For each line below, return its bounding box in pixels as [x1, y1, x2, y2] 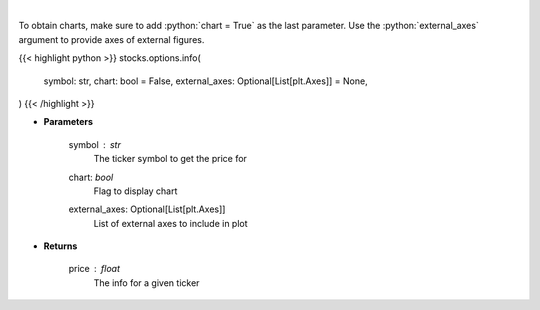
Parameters [43, 116, 94, 128]
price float [68, 263, 120, 275]
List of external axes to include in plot [93, 217, 249, 229]
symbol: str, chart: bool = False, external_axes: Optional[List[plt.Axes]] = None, [43, 75, 369, 87]
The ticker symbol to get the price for [93, 153, 247, 165]
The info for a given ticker [93, 276, 200, 289]
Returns [43, 240, 78, 252]
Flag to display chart [93, 185, 178, 197]
